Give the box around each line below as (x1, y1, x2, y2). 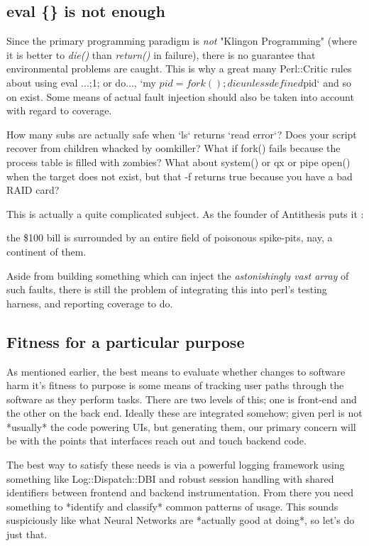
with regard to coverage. (6, 103, 112, 118)
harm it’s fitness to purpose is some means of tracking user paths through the (6, 378, 344, 393)
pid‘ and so (303, 75, 351, 89)
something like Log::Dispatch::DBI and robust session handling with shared (6, 471, 334, 486)
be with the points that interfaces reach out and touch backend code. (6, 433, 307, 448)
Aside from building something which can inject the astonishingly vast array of (6, 268, 349, 283)
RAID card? (6, 182, 60, 197)
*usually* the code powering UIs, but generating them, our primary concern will (6, 419, 356, 434)
